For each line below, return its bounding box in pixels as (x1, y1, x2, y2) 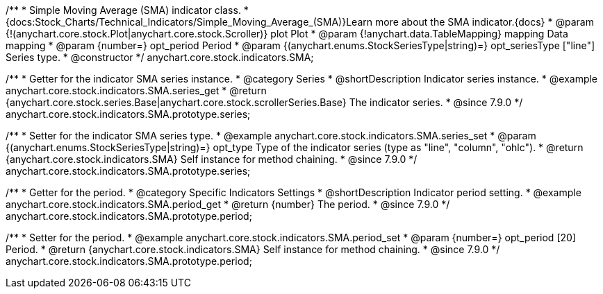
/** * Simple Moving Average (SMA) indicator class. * (6, 4, 249, 16)
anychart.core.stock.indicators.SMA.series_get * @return (6, 85, 267, 96)
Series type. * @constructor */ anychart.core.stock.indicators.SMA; (6, 51, 314, 63)
